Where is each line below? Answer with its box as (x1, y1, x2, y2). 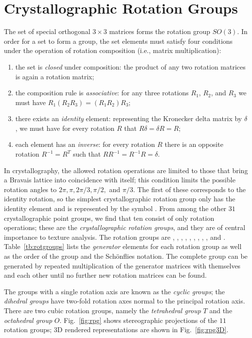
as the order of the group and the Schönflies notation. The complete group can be (4, 251, 248, 261)
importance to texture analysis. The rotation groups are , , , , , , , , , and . (4, 231, 226, 242)
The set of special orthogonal (4, 26, 90, 36)
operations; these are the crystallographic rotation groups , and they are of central (4, 222, 246, 232)
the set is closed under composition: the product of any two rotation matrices (15, 61, 246, 71)
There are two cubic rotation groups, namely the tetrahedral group (4, 305, 201, 315)
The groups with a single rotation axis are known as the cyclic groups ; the (4, 286, 225, 296)
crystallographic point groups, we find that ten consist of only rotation (4, 213, 215, 223)
